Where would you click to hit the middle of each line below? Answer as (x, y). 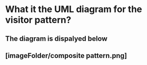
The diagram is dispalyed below (56, 39)
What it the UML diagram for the (74, 9)
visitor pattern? (38, 20)
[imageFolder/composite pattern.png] (66, 56)
